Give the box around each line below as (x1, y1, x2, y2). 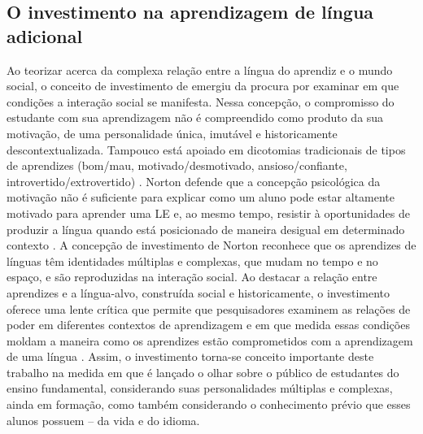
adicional (7, 23, 83, 48)
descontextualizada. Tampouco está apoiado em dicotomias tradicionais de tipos (7, 141, 406, 158)
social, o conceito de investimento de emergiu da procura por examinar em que (7, 77, 399, 94)
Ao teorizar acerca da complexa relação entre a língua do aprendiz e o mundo (7, 61, 393, 78)
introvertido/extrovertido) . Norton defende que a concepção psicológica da (7, 172, 381, 189)
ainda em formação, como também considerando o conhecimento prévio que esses (7, 396, 411, 413)
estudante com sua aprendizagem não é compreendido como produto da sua (7, 109, 384, 126)
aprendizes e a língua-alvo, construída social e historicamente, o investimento (7, 284, 390, 301)
